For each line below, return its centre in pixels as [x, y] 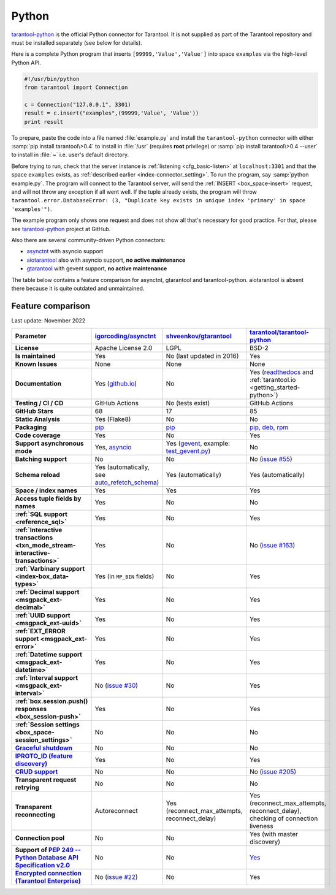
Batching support [41, 459]
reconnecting [35, 815]
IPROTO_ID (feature [44, 756]
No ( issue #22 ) [116, 877]
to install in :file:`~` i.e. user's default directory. [70, 155]
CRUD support [36, 772]
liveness [261, 826]
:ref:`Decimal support [47, 592]
